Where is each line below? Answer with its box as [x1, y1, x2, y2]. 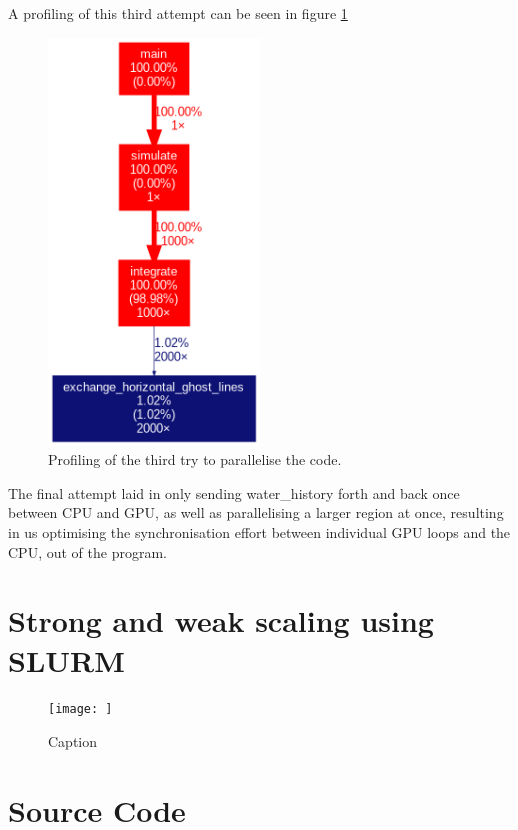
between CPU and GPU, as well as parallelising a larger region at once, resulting [8, 502, 504, 523]
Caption [48, 731, 98, 752]
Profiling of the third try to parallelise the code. [48, 449, 342, 470]
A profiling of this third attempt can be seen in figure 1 [8, 3, 348, 23]
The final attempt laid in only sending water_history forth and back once [8, 482, 460, 503]
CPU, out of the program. [8, 541, 167, 562]
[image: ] [48, 702, 113, 717]
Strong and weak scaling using [8, 600, 434, 641]
